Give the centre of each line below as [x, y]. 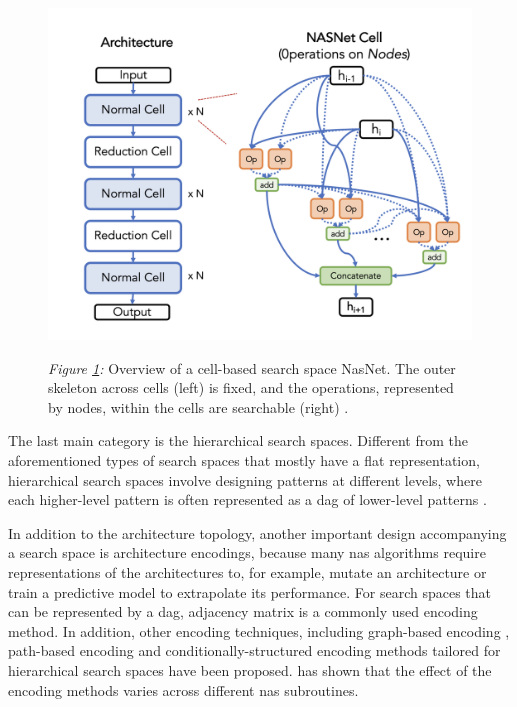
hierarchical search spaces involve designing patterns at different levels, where [245, 479]
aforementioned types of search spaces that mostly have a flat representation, [244, 460]
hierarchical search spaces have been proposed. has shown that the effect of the [250, 669]
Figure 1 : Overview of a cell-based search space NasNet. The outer [252, 367]
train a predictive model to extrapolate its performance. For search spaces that [249, 591]
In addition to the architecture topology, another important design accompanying [257, 532]
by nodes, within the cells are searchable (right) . [198, 406]
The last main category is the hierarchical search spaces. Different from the [238, 440]
